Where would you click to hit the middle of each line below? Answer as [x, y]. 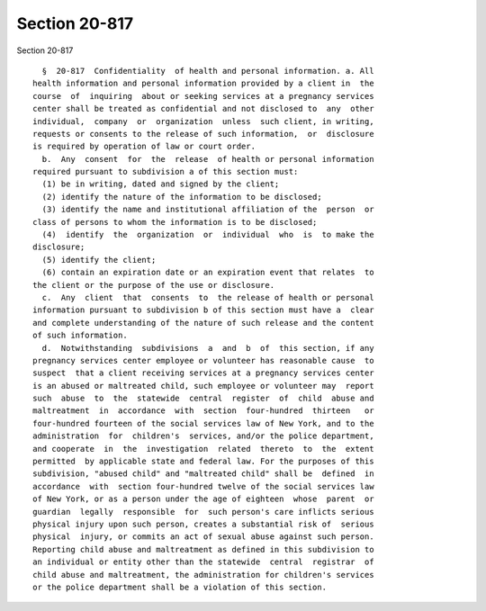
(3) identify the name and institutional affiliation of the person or [208, 210]
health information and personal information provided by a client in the [203, 84]
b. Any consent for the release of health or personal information [208, 159]
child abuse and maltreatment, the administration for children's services [203, 575]
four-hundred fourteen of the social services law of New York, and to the [203, 423]
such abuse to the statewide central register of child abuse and [203, 399]
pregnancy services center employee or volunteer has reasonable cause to [203, 360]
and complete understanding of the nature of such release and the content [203, 323]
